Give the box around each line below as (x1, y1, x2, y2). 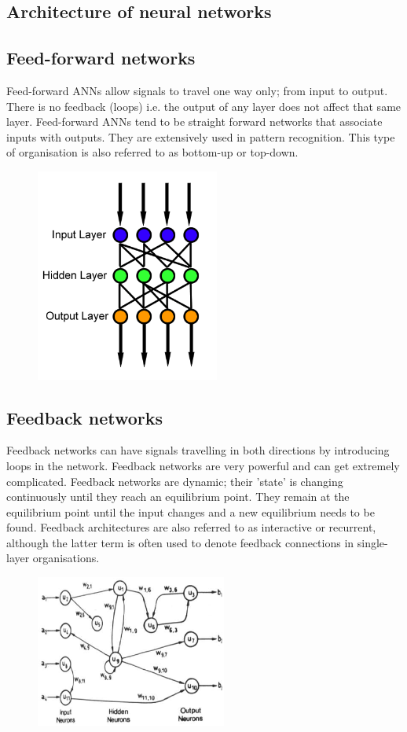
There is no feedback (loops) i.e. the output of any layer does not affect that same (6, 97, 401, 114)
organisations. (32, 550, 100, 566)
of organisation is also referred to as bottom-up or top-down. (6, 144, 299, 160)
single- (357, 534, 388, 550)
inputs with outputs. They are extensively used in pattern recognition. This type (6, 128, 395, 145)
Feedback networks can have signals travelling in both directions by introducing (6, 442, 390, 458)
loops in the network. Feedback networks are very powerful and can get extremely (6, 457, 400, 473)
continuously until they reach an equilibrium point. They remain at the (6, 488, 350, 505)
